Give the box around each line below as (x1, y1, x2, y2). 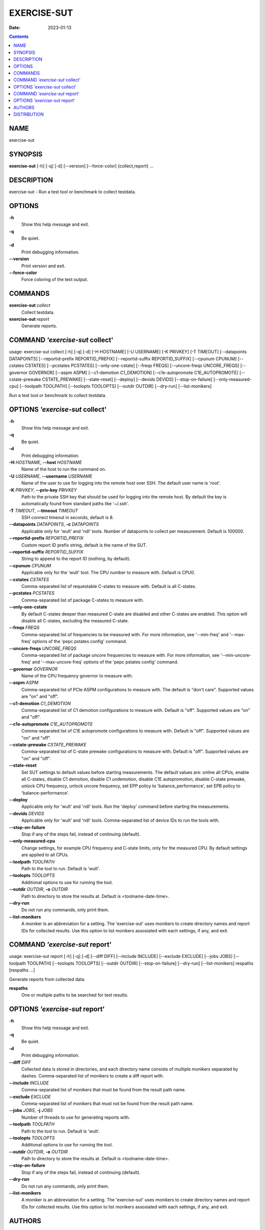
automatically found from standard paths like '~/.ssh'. (21, 501, 130, 507)
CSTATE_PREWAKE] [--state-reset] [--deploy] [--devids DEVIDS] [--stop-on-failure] (42, 376, 212, 382)
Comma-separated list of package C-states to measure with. (21, 597, 144, 603)
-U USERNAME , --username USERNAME (9, 473, 93, 479)
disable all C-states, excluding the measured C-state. (21, 617, 129, 623)
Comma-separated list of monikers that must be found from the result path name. (21, 1087, 186, 1093)
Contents (9, 33, 29, 39)
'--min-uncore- (220, 652, 251, 658)
